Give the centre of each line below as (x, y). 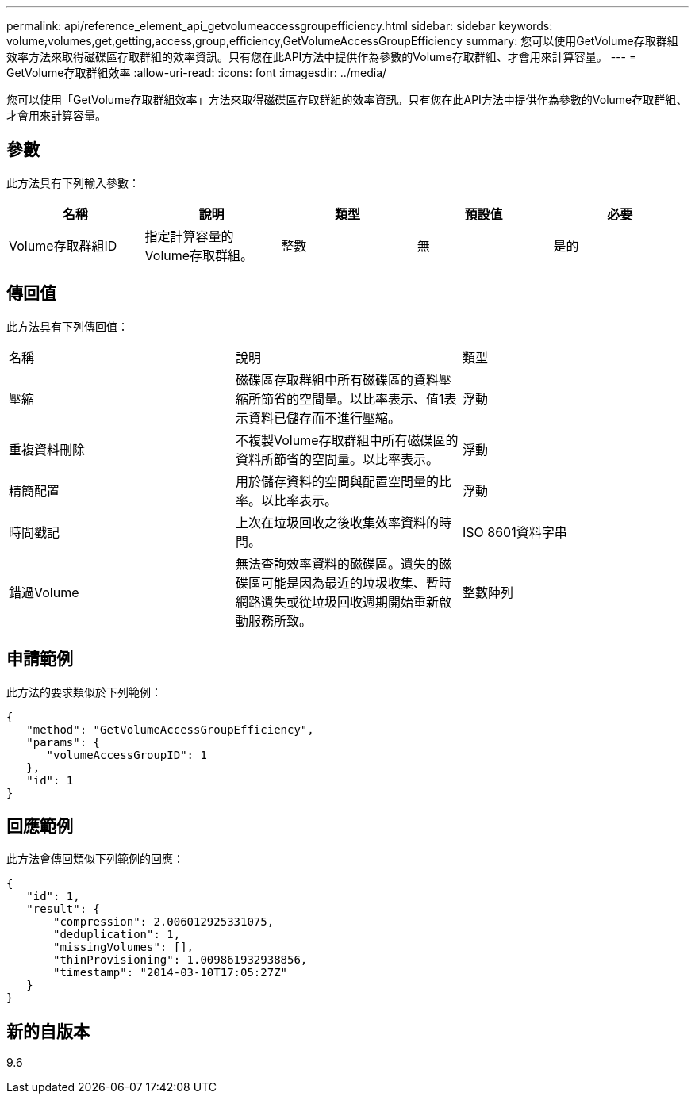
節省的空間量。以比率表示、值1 (352, 399)
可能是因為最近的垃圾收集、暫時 (356, 583)
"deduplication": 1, (117, 935)
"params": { (63, 742)
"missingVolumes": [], (124, 947)
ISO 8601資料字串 (515, 532)
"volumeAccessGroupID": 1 (127, 755)
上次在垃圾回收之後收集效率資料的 (337, 522)
